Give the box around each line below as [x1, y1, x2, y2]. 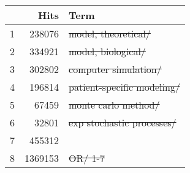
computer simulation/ [69, 62, 162, 76]
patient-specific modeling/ [69, 80, 180, 94]
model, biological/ [69, 44, 146, 58]
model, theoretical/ [69, 26, 151, 40]
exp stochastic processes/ [69, 115, 177, 129]
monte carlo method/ [69, 98, 160, 112]
